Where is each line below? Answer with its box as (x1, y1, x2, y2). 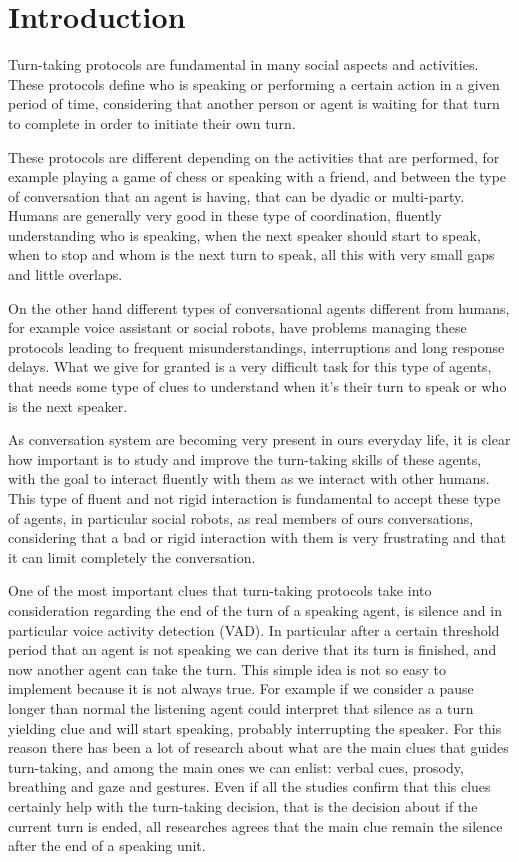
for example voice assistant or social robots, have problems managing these (8, 317, 467, 338)
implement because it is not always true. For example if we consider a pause (8, 678, 474, 699)
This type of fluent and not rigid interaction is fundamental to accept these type (8, 488, 501, 508)
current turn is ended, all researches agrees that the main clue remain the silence (8, 815, 503, 836)
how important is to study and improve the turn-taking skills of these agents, (8, 448, 482, 469)
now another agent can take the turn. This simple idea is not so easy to (8, 658, 446, 679)
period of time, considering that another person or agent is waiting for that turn (8, 93, 500, 114)
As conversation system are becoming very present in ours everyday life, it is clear (8, 429, 511, 450)
